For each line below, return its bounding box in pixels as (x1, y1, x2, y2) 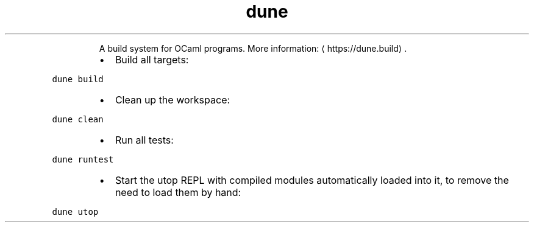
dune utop (52, 206, 99, 217)
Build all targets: (115, 53, 189, 66)
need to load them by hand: (115, 186, 241, 198)
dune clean (52, 114, 104, 124)
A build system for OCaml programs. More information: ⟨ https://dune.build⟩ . (99, 43, 407, 54)
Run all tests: (115, 133, 174, 146)
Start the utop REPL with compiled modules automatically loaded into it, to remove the (115, 173, 509, 186)
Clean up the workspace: (115, 93, 230, 106)
